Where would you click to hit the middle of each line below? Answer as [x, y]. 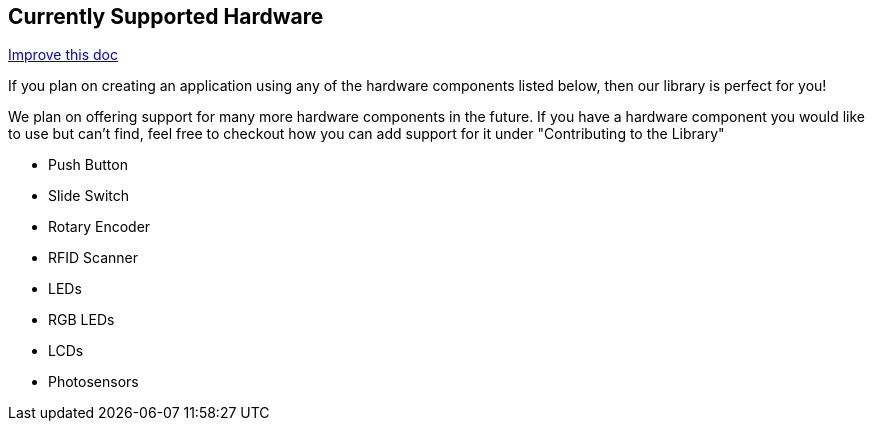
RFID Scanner [93, 258]
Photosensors [93, 382]
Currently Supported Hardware [166, 16]
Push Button [88, 165]
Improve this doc [63, 55]
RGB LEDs [81, 320]
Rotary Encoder [99, 227]
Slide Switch [88, 196]
